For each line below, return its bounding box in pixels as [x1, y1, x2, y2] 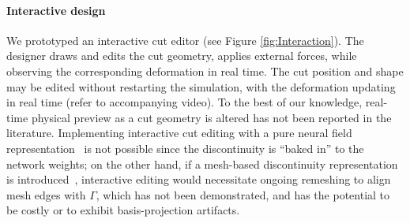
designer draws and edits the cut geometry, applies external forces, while [6, 47, 357, 64]
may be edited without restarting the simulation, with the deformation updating [6, 78, 396, 95]
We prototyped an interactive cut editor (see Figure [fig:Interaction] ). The [6, 32, 364, 48]
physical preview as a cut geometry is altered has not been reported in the [31, 109, 392, 125]
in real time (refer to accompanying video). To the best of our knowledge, [6, 94, 363, 110]
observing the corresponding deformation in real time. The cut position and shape [6, 62, 404, 79]
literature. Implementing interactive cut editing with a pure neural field [6, 125, 352, 141]
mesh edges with [6, 186, 86, 203]
